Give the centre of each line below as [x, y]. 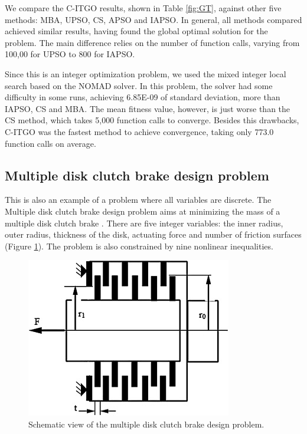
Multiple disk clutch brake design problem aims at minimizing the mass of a [143, 211]
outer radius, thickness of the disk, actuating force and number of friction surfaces [153, 234]
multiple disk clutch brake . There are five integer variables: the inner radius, [144, 223]
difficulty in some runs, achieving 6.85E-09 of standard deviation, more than [143, 97]
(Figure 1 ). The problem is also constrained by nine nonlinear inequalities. [139, 246]
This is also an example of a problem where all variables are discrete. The [138, 200]
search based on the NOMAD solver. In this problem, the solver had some [139, 85]
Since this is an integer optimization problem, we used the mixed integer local [146, 73]
